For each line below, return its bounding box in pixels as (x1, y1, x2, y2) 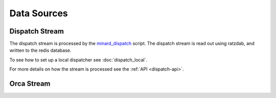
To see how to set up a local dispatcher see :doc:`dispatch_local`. (9, 56, 148, 63)
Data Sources (9, 8, 68, 19)
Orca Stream (9, 79, 51, 88)
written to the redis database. (9, 47, 72, 53)
